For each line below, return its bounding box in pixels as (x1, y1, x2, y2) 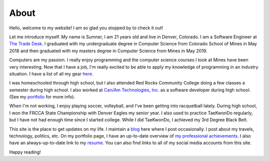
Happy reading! (9, 149, 41, 155)
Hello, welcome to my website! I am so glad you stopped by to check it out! (9, 25, 163, 31)
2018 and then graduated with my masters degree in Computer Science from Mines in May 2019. (9, 48, 208, 54)
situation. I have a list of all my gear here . (9, 71, 94, 77)
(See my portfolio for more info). (9, 94, 76, 100)
